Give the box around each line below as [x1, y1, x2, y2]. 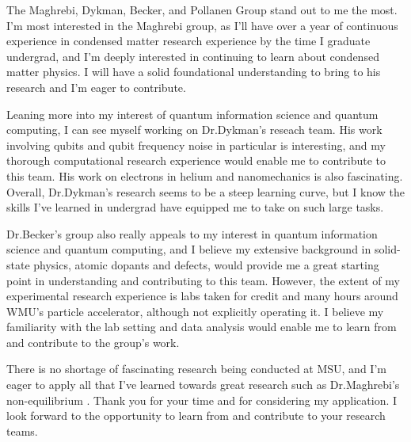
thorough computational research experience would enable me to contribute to [6, 152, 386, 169]
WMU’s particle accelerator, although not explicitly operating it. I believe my [6, 303, 384, 319]
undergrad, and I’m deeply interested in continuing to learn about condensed [6, 48, 379, 64]
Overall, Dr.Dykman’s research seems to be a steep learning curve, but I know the [6, 183, 405, 200]
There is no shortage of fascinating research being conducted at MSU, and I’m [6, 360, 386, 377]
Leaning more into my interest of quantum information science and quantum [6, 105, 379, 122]
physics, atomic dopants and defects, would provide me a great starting [33, 256, 379, 272]
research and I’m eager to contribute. [6, 78, 186, 95]
